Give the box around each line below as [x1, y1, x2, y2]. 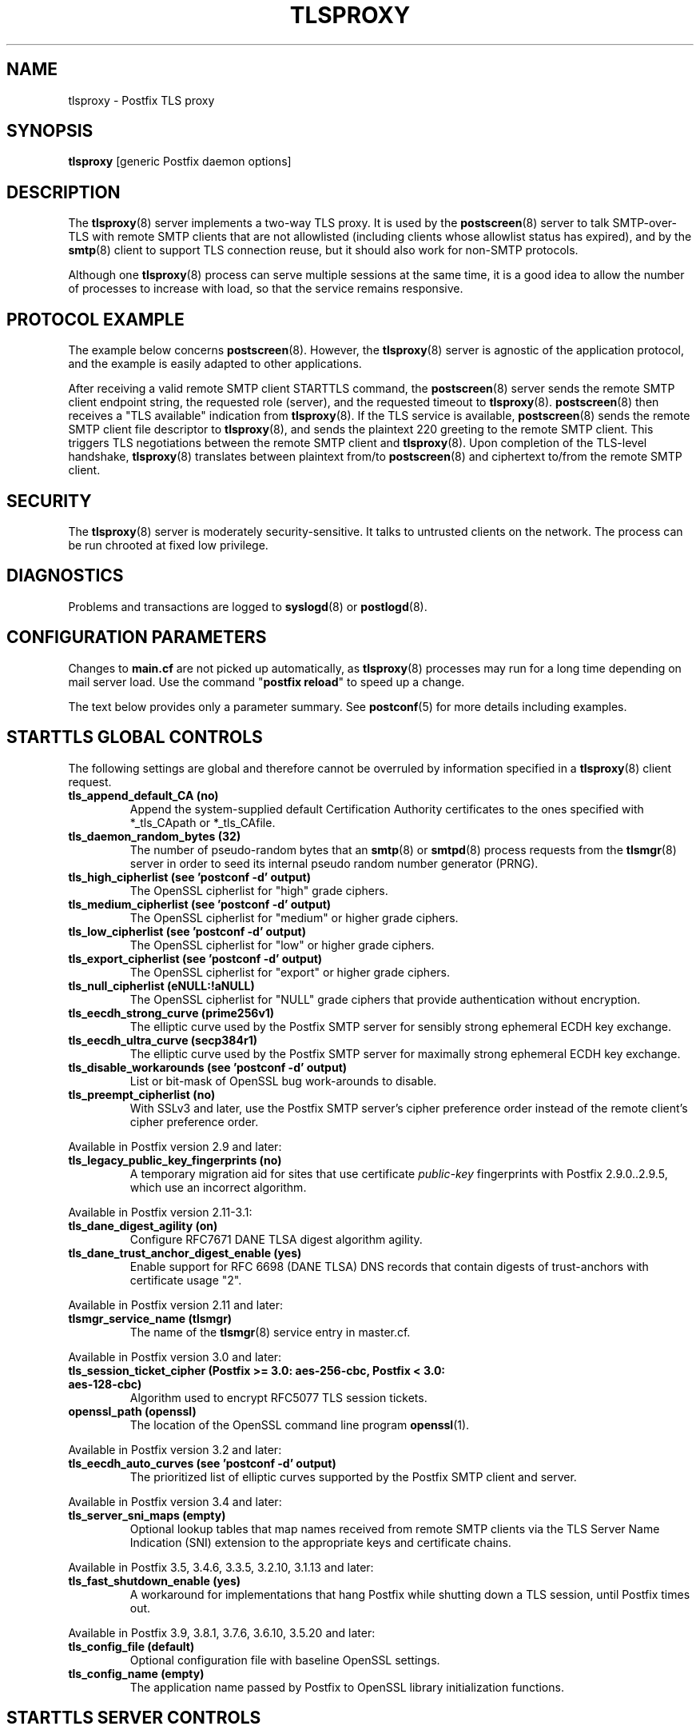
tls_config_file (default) [68, 1639, 195, 1653]
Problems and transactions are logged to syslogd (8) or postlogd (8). [68, 599, 428, 613]
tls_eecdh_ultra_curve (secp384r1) [68, 1033, 257, 1047]
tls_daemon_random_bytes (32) [68, 829, 241, 843]
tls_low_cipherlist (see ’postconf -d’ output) [68, 924, 306, 938]
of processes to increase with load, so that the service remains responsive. [68, 282, 463, 296]
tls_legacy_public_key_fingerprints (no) [68, 1153, 282, 1167]
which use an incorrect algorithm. [129, 1180, 307, 1194]
